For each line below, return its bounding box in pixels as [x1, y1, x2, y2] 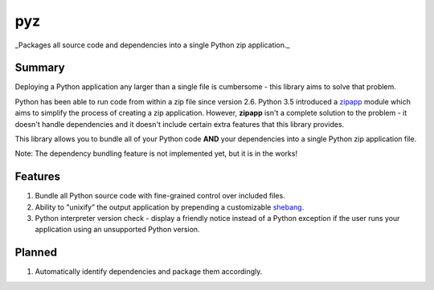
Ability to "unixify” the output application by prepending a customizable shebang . [35, 202, 305, 212]
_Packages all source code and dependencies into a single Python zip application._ [14, 40, 290, 50]
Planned [14, 246, 58, 259]
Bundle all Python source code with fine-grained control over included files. [35, 191, 285, 201]
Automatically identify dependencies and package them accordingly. [35, 267, 263, 276]
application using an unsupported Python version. [35, 225, 200, 235]
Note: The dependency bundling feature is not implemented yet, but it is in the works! [14, 149, 297, 158]
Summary [14, 61, 65, 75]
